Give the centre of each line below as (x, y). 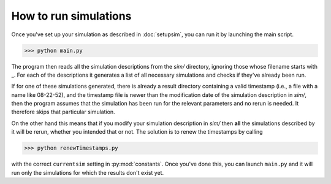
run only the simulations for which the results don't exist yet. (88, 172)
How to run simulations (71, 16)
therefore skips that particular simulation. (63, 112)
